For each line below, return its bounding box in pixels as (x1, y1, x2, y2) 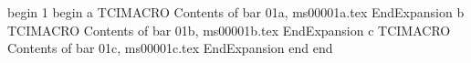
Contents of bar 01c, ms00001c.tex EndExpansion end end (7, 38, 333, 58)
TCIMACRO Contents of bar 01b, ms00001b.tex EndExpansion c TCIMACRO (7, 20, 451, 39)
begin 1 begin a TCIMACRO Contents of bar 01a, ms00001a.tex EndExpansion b (7, 3, 465, 21)
